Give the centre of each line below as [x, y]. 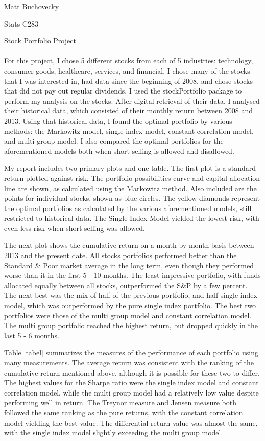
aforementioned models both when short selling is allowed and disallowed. [119, 150]
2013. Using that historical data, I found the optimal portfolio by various [118, 120]
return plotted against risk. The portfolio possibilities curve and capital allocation [132, 178]
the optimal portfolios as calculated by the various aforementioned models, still [128, 208]
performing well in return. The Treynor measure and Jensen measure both [120, 402]
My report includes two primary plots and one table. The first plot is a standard [130, 168]
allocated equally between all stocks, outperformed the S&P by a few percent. [126, 285]
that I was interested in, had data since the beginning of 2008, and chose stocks [128, 80]
